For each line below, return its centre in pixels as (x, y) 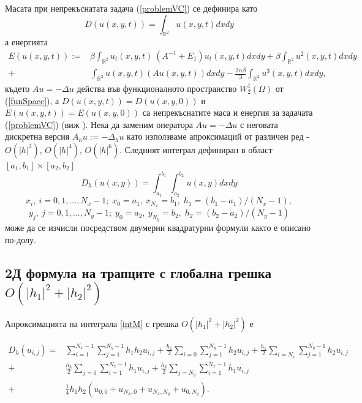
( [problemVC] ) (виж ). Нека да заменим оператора (99, 124)
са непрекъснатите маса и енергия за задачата (228, 112)
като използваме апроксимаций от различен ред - (218, 136)
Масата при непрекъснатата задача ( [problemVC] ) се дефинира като (131, 8)
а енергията (26, 42)
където (17, 88)
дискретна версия (37, 136)
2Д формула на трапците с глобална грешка (138, 272)
